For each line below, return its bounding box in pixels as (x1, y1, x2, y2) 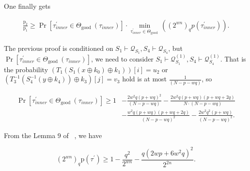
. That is (220, 53, 246, 63)
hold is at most (122, 74, 167, 84)
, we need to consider (91, 53, 154, 63)
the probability (4, 64, 48, 74)
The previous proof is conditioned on (4, 43, 113, 53)
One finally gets (4, 1, 51, 11)
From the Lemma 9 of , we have (4, 130, 102, 140)
